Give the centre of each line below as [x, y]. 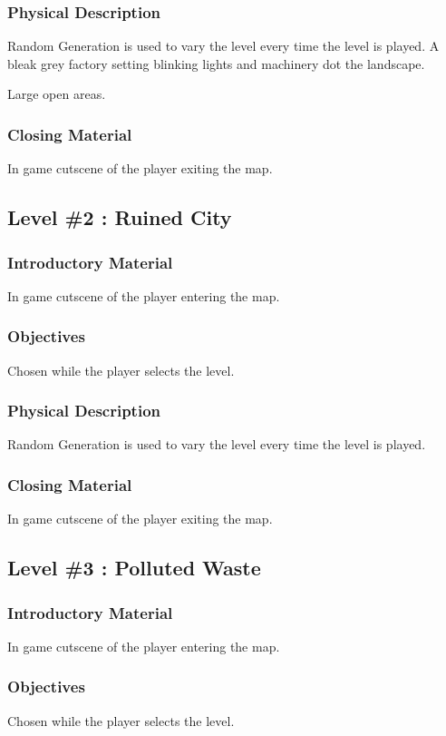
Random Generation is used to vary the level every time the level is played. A [223, 46]
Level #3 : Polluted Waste [134, 568]
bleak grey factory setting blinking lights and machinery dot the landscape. [216, 63]
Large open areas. [57, 94]
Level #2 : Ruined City [120, 217]
